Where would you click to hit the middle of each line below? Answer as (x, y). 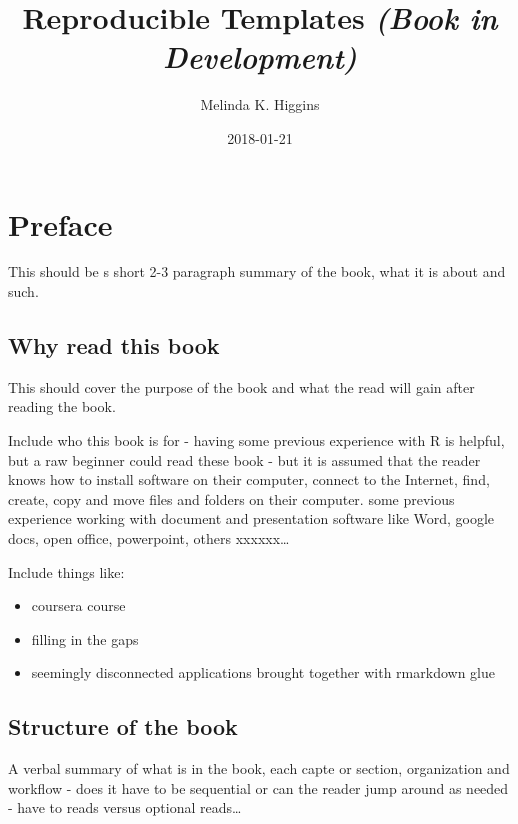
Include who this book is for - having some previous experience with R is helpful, (256, 440)
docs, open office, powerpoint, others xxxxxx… (149, 537)
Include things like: (66, 571)
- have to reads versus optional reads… (125, 807)
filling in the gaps (85, 638)
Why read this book (114, 345)
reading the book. (62, 406)
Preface (60, 223)
